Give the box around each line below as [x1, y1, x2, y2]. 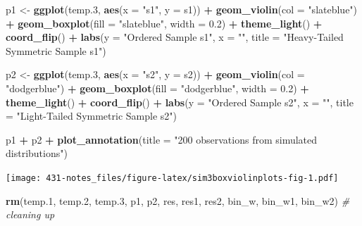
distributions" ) [6, 146, 68, 161]
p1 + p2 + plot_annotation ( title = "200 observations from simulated [6, 132, 318, 146]
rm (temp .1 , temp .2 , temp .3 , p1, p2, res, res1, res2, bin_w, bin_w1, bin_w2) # [6, 193, 350, 208]
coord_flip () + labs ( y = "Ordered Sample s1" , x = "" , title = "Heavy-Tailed [6, 30, 344, 44]
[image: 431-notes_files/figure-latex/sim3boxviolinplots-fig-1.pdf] [6, 172, 339, 183]
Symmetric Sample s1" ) [6, 43, 106, 58]
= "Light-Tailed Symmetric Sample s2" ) [6, 108, 177, 123]
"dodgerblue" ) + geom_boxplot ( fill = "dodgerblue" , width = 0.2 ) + [6, 80, 309, 95]
